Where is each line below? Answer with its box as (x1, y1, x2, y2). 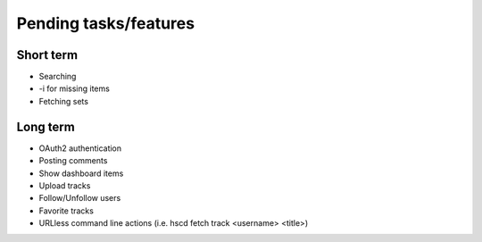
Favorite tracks (38, 205, 94, 216)
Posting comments (38, 155, 108, 166)
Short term (16, 47, 79, 63)
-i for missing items (38, 83, 111, 94)
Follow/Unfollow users (38, 193, 121, 204)
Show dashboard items (38, 168, 124, 179)
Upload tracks (38, 179, 91, 191)
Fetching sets (38, 96, 89, 106)
